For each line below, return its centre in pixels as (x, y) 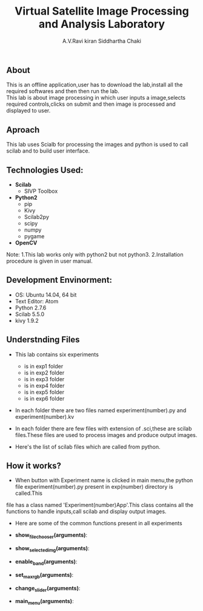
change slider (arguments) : (48, 589)
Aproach (23, 130)
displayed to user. (28, 111)
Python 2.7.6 (31, 308)
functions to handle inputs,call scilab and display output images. (86, 511)
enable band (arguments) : (46, 562)
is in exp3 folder (44, 379)
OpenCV (26, 243)
